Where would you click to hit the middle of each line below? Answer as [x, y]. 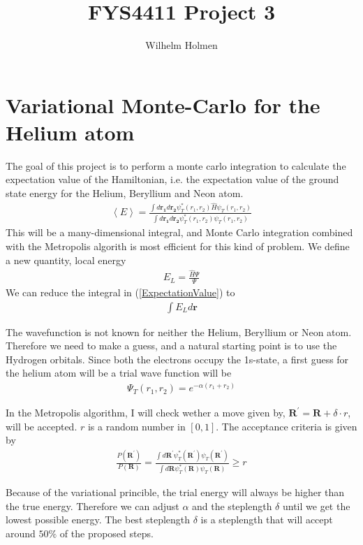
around [21, 533]
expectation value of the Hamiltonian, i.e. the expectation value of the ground [172, 179]
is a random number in [136, 426]
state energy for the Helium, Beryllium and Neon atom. [125, 193]
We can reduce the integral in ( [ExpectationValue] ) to [120, 292]
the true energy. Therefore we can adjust [92, 506]
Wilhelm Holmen [181, 45]
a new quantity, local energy [66, 260]
